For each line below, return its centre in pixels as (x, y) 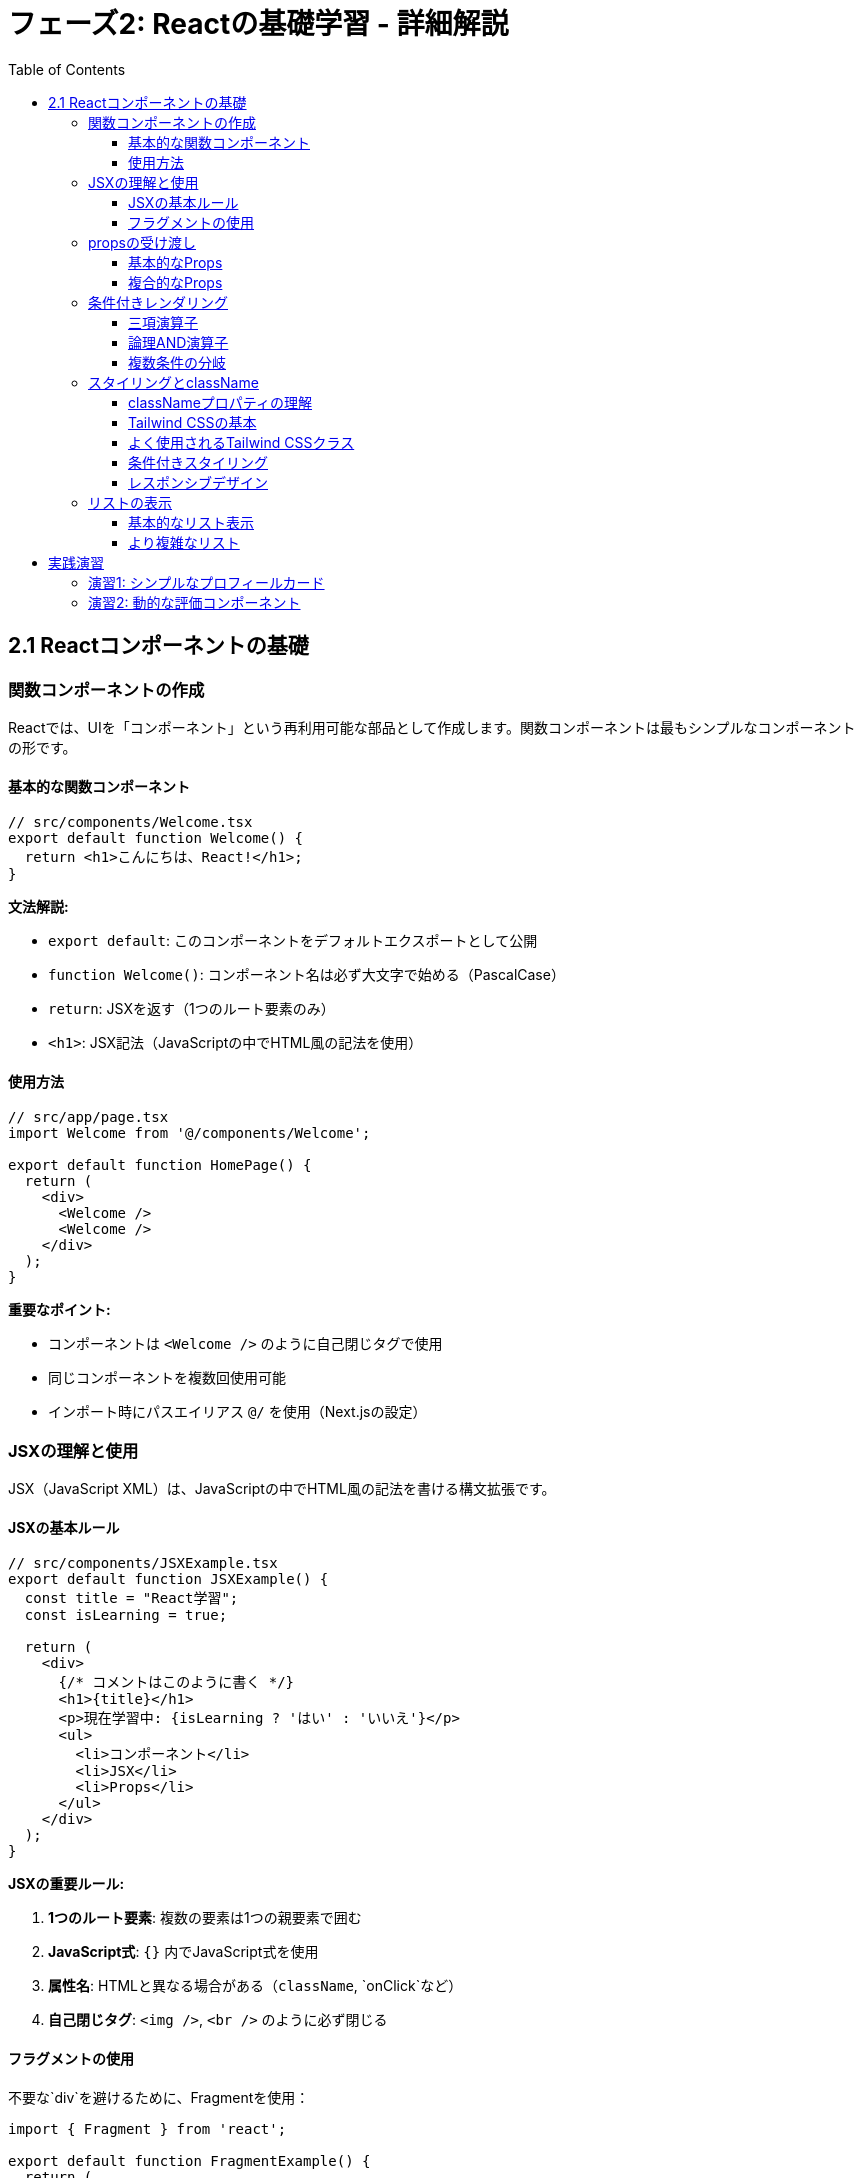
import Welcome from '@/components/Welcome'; (189, 1133)
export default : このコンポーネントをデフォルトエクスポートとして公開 (293, 941)
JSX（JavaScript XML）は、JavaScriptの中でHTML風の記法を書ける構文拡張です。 (282, 1489)
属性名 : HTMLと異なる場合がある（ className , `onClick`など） (255, 1986)
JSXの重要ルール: (66, 1884)
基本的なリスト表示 (191, 522)
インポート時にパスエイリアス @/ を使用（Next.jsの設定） (237, 1412)
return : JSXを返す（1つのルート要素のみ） (191, 1009)
